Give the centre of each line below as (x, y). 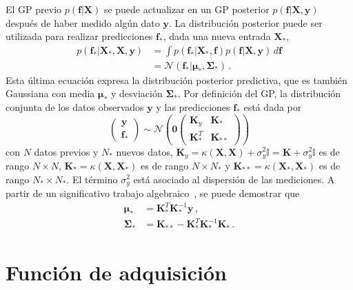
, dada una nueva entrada (217, 36)
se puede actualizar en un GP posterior (186, 9)
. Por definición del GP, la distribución (259, 93)
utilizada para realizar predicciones (79, 36)
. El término (92, 179)
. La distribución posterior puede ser (245, 22)
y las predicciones (193, 107)
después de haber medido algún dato (83, 22)
